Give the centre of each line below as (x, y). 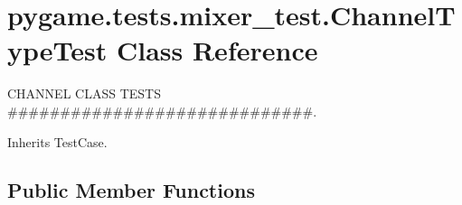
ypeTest (57, 50)
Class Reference (217, 50)
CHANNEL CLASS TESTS (84, 93)
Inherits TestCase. (57, 141)
